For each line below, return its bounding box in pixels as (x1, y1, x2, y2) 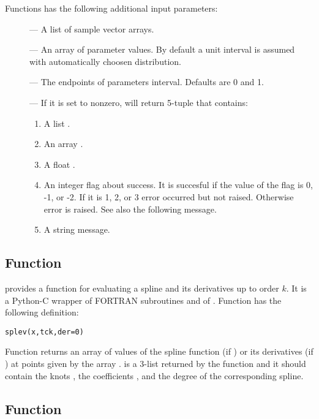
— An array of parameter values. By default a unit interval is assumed (29, 43, 295, 56)
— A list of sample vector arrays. (29, 22, 154, 35)
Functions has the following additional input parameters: (5, 2, 218, 14)
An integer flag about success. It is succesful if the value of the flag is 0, (43, 178, 313, 191)
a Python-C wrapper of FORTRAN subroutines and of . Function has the (5, 293, 282, 306)
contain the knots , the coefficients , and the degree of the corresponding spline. (5, 369, 304, 382)
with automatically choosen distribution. (29, 55, 181, 67)
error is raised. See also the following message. (43, 202, 217, 215)
